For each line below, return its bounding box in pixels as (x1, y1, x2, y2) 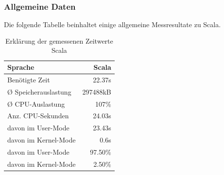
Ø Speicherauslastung (7, 86, 71, 96)
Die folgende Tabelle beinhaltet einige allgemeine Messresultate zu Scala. (4, 19, 221, 30)
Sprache (7, 62, 34, 72)
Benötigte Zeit (7, 74, 50, 84)
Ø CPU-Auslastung (7, 98, 65, 109)
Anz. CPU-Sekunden (7, 111, 69, 121)
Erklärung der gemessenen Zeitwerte (5, 35, 113, 46)
